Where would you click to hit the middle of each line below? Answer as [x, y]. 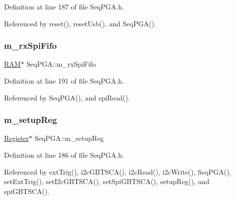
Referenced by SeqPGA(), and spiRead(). [67, 97]
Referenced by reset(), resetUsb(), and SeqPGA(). [80, 23]
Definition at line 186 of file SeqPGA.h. [64, 155]
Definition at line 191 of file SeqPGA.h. [64, 81]
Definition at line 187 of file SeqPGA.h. [64, 6]
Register [17, 138]
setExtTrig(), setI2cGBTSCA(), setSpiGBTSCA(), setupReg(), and [107, 181]
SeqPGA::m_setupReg [69, 138]
